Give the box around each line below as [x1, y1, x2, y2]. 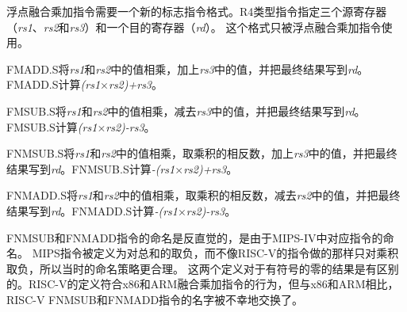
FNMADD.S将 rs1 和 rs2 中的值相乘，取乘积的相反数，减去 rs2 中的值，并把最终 [6, 187, 401, 204]
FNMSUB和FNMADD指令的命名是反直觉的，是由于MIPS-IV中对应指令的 [6, 229, 383, 245]
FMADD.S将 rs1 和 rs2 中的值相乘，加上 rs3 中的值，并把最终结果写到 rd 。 [6, 60, 369, 77]
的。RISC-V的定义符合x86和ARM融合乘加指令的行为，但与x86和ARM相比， [6, 276, 399, 292]
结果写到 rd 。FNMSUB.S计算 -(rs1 [6, 160, 175, 177]
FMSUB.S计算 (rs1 [6, 118, 98, 135]
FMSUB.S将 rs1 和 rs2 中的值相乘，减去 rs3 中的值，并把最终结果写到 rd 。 [6, 102, 366, 119]
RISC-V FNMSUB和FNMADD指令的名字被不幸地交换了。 [6, 291, 304, 307]
